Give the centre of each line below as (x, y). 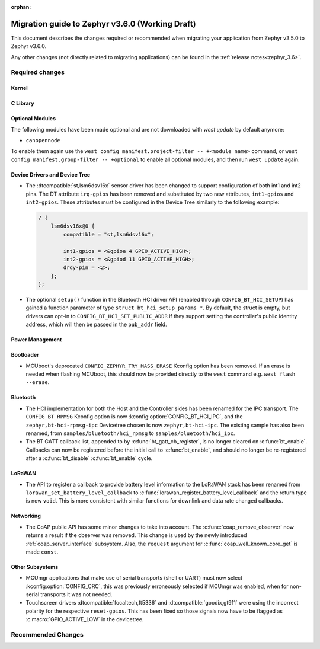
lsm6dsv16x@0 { (73, 226)
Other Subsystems (35, 567)
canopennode (43, 140)
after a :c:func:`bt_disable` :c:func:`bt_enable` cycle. (89, 458)
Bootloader (25, 355)
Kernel (19, 88)
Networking (26, 516)
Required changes (38, 72)
